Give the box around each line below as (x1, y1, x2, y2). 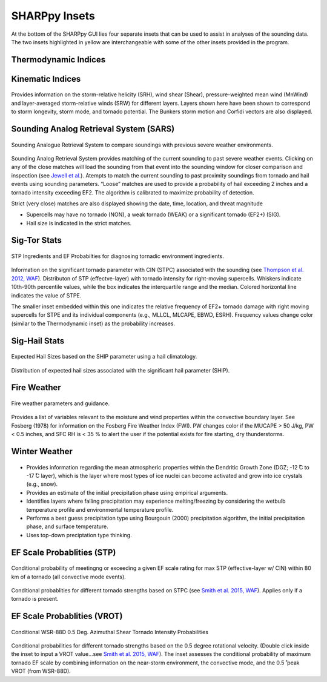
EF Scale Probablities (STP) (11, 547, 116, 557)
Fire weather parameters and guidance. (11, 400, 110, 407)
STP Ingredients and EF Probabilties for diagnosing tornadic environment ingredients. (11, 253, 224, 260)
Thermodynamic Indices (11, 55, 106, 65)
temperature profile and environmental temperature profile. (26, 506, 174, 513)
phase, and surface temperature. (26, 523, 108, 530)
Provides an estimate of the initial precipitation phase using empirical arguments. (26, 489, 228, 496)
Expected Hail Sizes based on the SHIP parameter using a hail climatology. (11, 353, 197, 360)
